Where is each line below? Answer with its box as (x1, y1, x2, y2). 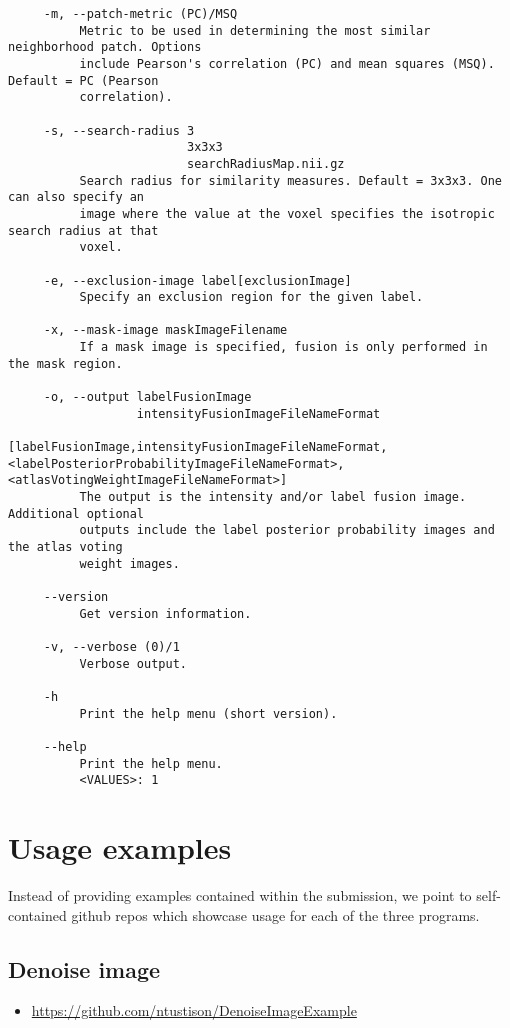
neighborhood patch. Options (8, 40, 202, 55)
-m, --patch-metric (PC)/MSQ (43, 7, 238, 21)
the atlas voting (8, 540, 123, 554)
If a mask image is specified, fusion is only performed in (79, 340, 488, 355)
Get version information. (79, 606, 252, 621)
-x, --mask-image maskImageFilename (43, 323, 288, 338)
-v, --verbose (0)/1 (43, 639, 180, 654)
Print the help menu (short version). (79, 706, 338, 721)
